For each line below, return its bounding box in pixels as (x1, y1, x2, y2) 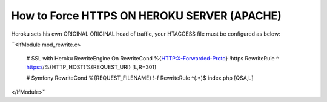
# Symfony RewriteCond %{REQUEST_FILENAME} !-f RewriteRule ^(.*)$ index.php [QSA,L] (26, 74, 254, 81)
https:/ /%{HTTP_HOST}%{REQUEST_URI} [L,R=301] (26, 63, 157, 71)
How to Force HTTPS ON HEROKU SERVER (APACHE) (11, 9, 282, 22)
